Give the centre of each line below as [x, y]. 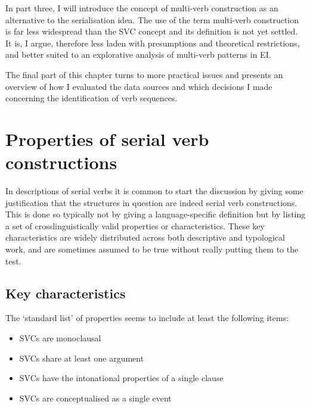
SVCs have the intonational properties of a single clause [121, 378]
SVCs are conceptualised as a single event [95, 398]
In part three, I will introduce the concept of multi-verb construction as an [142, 8]
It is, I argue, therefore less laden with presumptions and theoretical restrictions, [153, 43]
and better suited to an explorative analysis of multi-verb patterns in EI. [138, 54]
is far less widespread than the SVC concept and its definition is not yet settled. [152, 31]
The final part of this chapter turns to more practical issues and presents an [144, 74]
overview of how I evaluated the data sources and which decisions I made [139, 86]
